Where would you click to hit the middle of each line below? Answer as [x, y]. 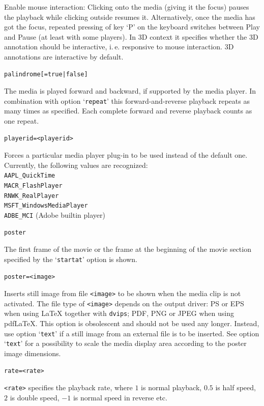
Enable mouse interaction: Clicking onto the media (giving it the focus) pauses [127, 7]
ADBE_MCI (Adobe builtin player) [55, 215]
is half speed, [236, 387]
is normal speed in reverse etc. [120, 397]
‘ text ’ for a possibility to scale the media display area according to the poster [125, 343]
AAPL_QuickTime [30, 176]
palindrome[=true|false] [46, 74]
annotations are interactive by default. [64, 56]
